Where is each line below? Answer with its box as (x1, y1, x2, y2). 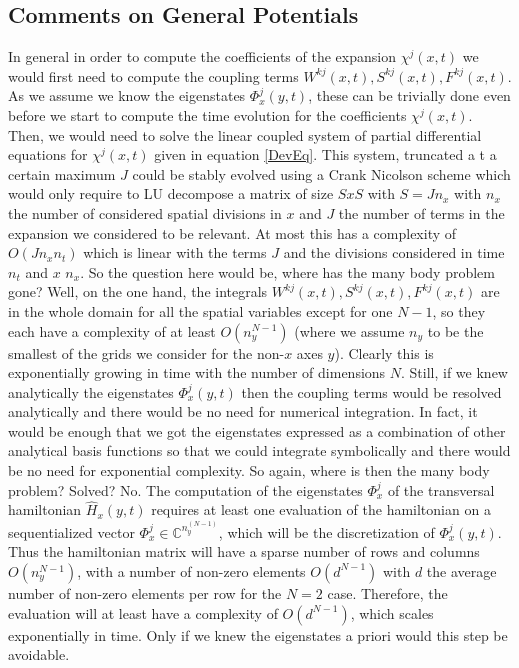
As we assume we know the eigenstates (8, 85, 246, 106)
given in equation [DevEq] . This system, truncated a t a (154, 144, 497, 165)
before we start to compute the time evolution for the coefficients (8, 104, 407, 125)
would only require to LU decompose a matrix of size (8, 183, 334, 204)
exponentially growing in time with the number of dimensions (8, 362, 386, 383)
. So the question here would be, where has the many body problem (80, 261, 495, 282)
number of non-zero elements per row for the (8, 582, 282, 603)
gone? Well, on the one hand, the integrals (8, 281, 268, 302)
